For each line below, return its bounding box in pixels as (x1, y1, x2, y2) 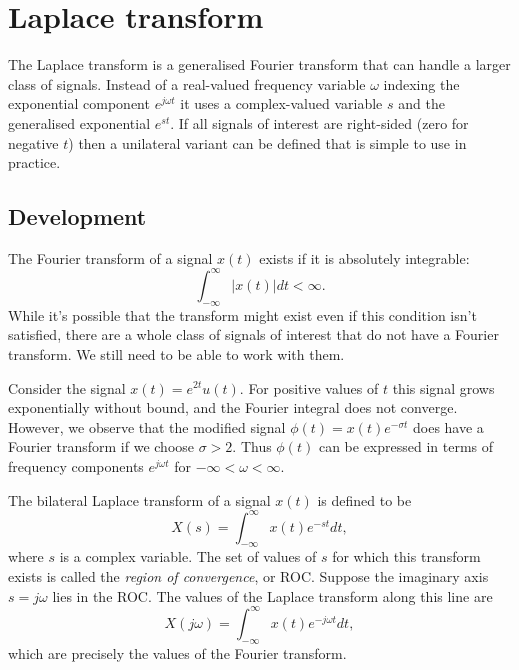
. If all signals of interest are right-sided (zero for (170, 112, 469, 133)
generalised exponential (8, 112, 151, 133)
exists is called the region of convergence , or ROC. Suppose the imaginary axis (8, 566, 489, 587)
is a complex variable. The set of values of (59, 546, 317, 567)
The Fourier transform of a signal (8, 247, 213, 268)
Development (8, 201, 147, 232)
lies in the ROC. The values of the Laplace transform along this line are (52, 585, 493, 606)
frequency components (8, 455, 144, 476)
